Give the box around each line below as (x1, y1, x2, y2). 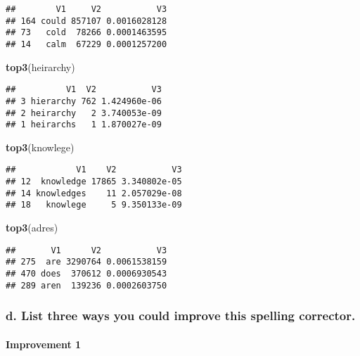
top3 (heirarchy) (6, 59, 75, 74)
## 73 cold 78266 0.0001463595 (6, 27, 167, 38)
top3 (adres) (6, 220, 58, 235)
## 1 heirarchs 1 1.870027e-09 (6, 120, 162, 130)
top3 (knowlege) (6, 139, 75, 154)
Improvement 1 (6, 336, 82, 351)
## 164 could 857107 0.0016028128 (6, 15, 167, 26)
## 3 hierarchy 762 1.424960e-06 (6, 96, 162, 106)
